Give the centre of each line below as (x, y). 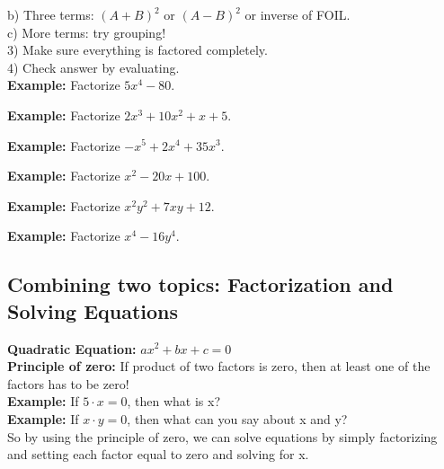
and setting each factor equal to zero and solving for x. (158, 454)
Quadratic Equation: (72, 348)
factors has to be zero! (68, 383)
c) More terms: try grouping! (87, 32)
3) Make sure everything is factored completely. (138, 50)
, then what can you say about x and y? (237, 418)
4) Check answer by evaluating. (93, 67)
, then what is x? (173, 401)
